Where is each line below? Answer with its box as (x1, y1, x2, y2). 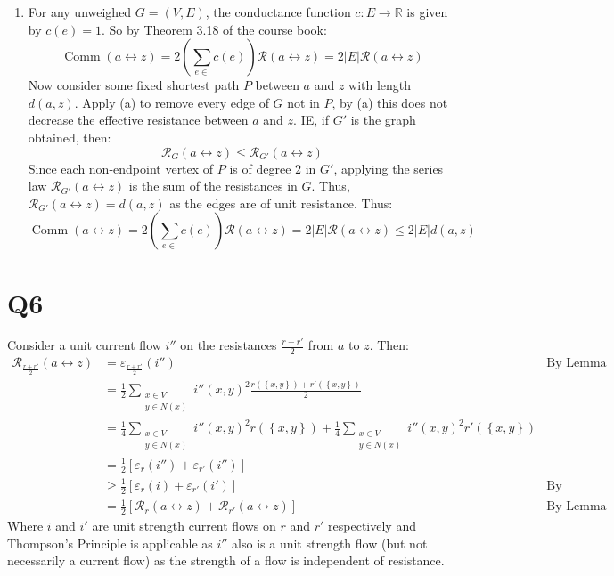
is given (406, 3, 448, 20)
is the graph (350, 110, 416, 129)
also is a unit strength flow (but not (232, 533, 428, 552)
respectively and (328, 516, 416, 535)
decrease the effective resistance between (28, 110, 249, 129)
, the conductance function (205, 3, 351, 20)
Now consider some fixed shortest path (28, 76, 240, 94)
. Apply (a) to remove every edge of (74, 93, 269, 111)
